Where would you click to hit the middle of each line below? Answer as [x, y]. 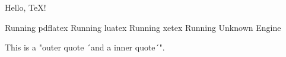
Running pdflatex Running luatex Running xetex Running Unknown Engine [143, 27]
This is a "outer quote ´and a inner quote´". [85, 47]
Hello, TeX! [26, 7]
